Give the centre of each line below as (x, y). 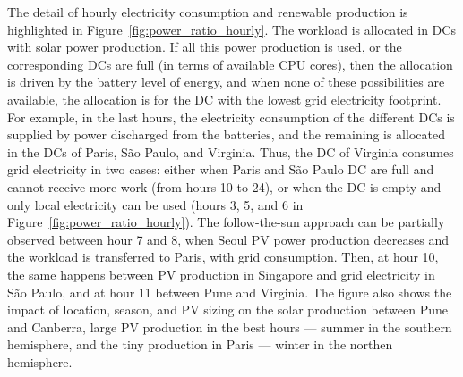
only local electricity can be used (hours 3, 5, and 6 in (155, 204)
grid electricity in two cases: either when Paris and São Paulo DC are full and (221, 169)
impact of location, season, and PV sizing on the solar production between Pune (227, 310)
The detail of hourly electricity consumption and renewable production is (208, 12)
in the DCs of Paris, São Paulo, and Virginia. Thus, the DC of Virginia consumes (231, 151)
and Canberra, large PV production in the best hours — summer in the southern (230, 327)
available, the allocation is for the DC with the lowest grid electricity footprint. (224, 99)
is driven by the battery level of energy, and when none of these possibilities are (226, 82)
